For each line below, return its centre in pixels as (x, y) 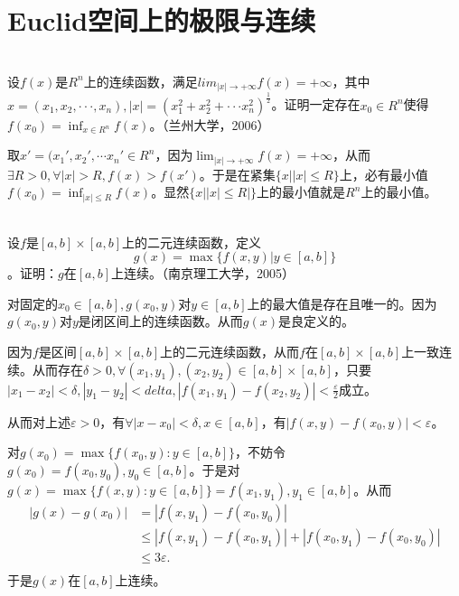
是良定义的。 (317, 321)
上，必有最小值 (384, 174)
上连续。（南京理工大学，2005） (203, 273)
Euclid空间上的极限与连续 (162, 20)
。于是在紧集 (237, 174)
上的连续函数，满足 (141, 81)
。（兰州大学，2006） (210, 124)
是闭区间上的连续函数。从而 (160, 321)
